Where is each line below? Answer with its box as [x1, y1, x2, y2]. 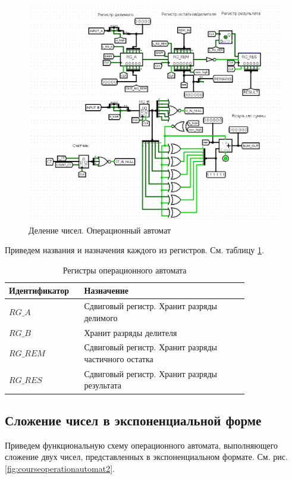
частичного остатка [84, 353, 153, 365]
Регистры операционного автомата [62, 263, 187, 276]
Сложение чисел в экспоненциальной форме [5, 410, 262, 429]
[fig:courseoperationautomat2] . [5, 462, 115, 474]
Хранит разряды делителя [84, 326, 177, 338]
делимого [84, 311, 118, 324]
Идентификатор [9, 284, 69, 297]
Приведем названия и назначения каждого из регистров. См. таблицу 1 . [5, 244, 264, 256]
